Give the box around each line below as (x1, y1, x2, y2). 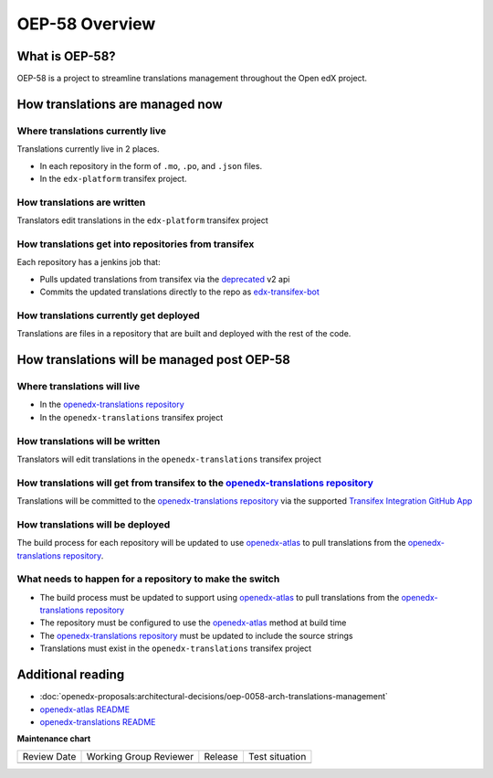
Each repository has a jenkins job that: (16, 257, 161, 268)
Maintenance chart (16, 733, 91, 744)
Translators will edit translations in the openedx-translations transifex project (16, 453, 321, 464)
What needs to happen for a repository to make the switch (16, 572, 280, 585)
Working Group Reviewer (86, 750, 194, 762)
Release (204, 750, 239, 762)
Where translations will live (16, 379, 141, 392)
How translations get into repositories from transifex (16, 238, 255, 250)
